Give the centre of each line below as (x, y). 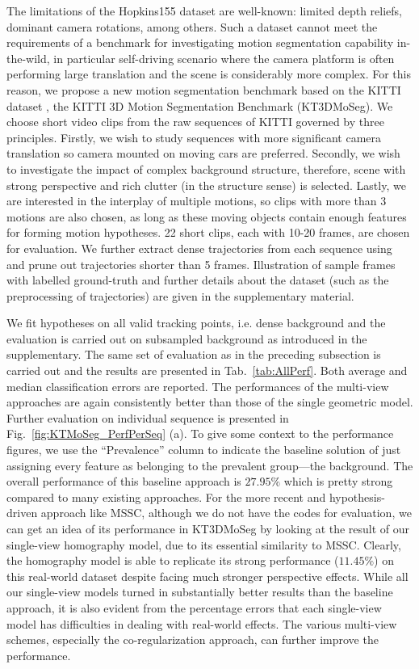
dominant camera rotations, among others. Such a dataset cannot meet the (192, 26)
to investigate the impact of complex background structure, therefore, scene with (206, 168)
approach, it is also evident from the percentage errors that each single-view (194, 607)
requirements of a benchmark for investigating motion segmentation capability (200, 42)
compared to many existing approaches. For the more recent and (166, 496)
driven (22, 513)
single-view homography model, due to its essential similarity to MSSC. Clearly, (204, 544)
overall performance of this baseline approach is (124, 481)
